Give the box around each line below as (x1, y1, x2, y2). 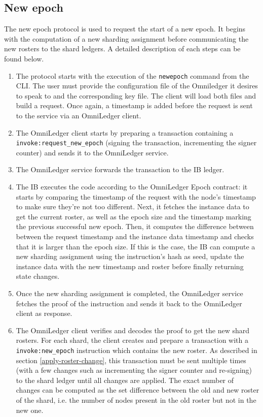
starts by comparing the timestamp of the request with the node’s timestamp (16, 191, 256, 202)
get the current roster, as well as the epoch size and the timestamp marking (16, 211, 251, 221)
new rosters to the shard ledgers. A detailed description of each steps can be (4, 43, 241, 54)
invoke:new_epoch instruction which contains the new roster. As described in (16, 344, 257, 355)
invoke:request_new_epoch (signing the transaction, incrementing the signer (16, 137, 257, 148)
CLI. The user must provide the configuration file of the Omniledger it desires (16, 80, 258, 91)
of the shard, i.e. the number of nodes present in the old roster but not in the (16, 394, 256, 405)
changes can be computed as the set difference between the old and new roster (16, 384, 259, 395)
